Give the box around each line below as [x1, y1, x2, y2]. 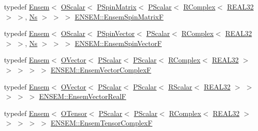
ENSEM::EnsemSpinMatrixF [75, 11, 164, 21]
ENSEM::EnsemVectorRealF [39, 91, 126, 101]
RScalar [168, 81, 192, 91]
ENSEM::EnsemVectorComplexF [51, 64, 151, 74]
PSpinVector [97, 28, 135, 38]
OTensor [61, 107, 87, 118]
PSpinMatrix [97, 1, 137, 11]
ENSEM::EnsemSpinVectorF [75, 37, 162, 48]
